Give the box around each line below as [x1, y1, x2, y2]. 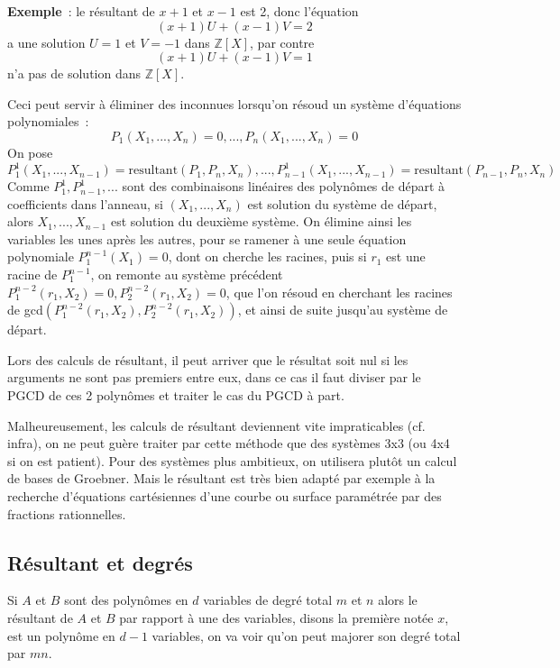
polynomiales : [7, 112, 89, 131]
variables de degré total [203, 590, 333, 609]
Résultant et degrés [7, 548, 193, 576]
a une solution [7, 32, 86, 51]
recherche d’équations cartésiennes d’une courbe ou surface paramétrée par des [7, 486, 442, 505]
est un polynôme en [7, 626, 115, 645]
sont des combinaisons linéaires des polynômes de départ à [122, 177, 445, 196]
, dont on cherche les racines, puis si [168, 247, 367, 266]
